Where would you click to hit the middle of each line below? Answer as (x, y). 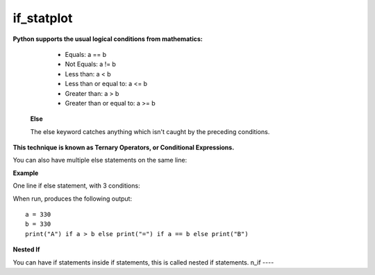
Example (26, 173)
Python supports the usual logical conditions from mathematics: (108, 39)
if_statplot (43, 18)
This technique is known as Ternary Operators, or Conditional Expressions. (124, 148)
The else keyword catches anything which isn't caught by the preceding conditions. (150, 131)
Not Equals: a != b (90, 64)
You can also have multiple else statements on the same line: (100, 160)
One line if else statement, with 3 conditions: (76, 186)
